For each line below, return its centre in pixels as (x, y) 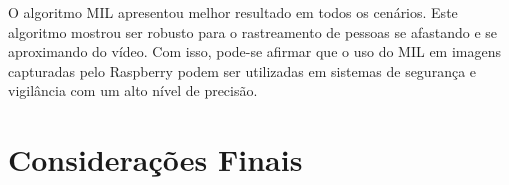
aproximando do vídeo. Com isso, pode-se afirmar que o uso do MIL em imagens (254, 51)
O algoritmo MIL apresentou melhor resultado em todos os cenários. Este (233, 12)
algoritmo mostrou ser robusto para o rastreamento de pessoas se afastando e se (253, 31)
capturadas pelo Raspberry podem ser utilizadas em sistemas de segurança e (242, 70)
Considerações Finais (155, 159)
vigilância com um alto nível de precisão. (133, 90)
